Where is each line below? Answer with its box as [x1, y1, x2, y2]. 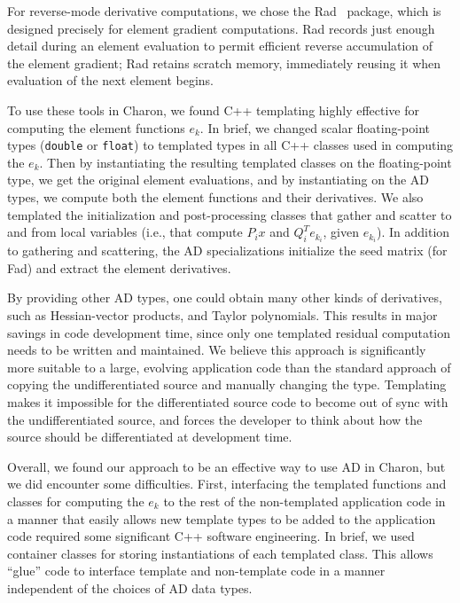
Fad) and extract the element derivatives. [7, 258, 231, 277]
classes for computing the [7, 492, 144, 510]
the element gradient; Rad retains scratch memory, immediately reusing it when [7, 53, 441, 72]
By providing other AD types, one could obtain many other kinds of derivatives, [7, 288, 442, 307]
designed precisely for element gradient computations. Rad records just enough [7, 19, 435, 37]
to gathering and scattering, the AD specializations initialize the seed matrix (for [7, 241, 448, 260]
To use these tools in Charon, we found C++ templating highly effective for [7, 100, 420, 119]
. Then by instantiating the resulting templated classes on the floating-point [39, 153, 452, 171]
